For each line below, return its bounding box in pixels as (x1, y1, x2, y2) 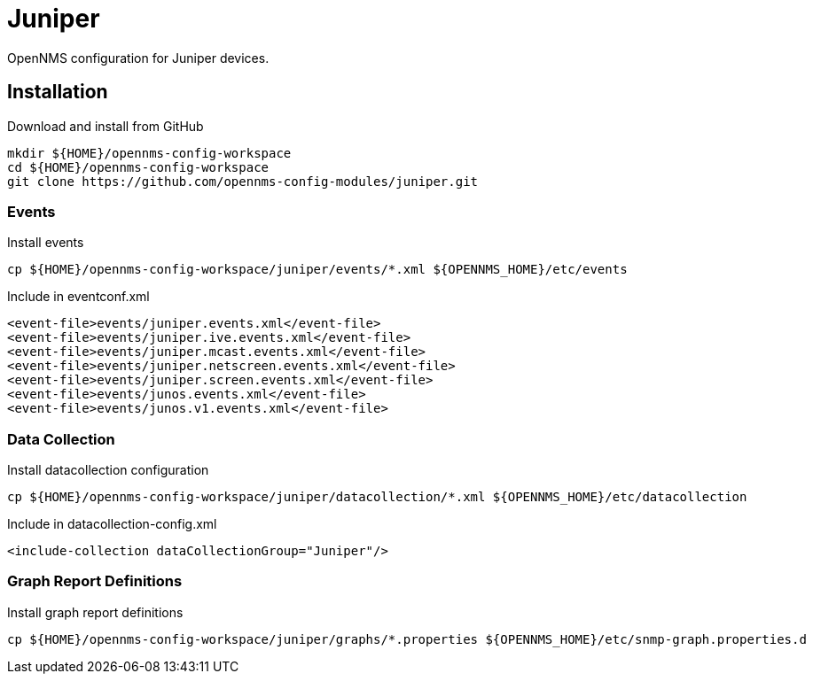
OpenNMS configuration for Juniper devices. (7, 50, 270, 66)
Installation (7, 81, 108, 104)
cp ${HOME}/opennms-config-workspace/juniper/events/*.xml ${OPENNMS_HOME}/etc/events (7, 262, 628, 277)
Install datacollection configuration (7, 462, 209, 478)
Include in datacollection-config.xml (7, 516, 217, 532)
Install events (7, 235, 84, 251)
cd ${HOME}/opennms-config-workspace (7, 159, 270, 174)
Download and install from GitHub (7, 118, 204, 134)
